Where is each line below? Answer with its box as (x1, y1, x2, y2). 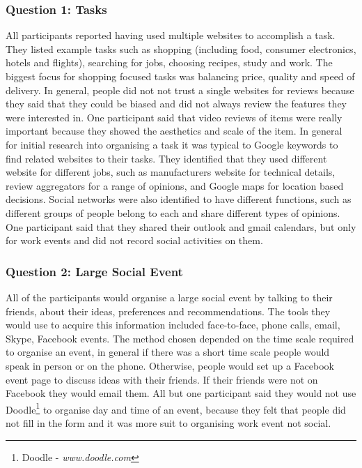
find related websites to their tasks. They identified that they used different (6, 151, 327, 165)
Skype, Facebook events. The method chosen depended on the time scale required (6, 331, 354, 345)
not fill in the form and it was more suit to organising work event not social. (6, 415, 331, 430)
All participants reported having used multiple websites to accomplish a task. (6, 28, 336, 43)
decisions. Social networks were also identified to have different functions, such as (6, 192, 352, 206)
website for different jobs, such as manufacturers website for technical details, (6, 165, 336, 179)
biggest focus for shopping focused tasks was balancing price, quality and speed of (6, 69, 355, 83)
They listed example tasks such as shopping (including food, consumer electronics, (6, 41, 356, 56)
